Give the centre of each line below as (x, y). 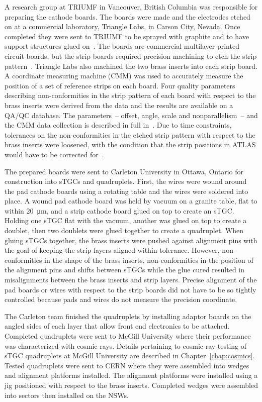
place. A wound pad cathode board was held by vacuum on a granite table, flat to (131, 201)
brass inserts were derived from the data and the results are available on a (119, 105)
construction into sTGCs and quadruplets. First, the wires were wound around (126, 181)
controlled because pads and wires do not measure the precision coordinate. (121, 299)
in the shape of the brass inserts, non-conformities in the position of (149, 260)
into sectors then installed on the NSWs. (67, 395)
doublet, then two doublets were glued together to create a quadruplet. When (124, 230)
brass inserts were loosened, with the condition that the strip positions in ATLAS (130, 144)
